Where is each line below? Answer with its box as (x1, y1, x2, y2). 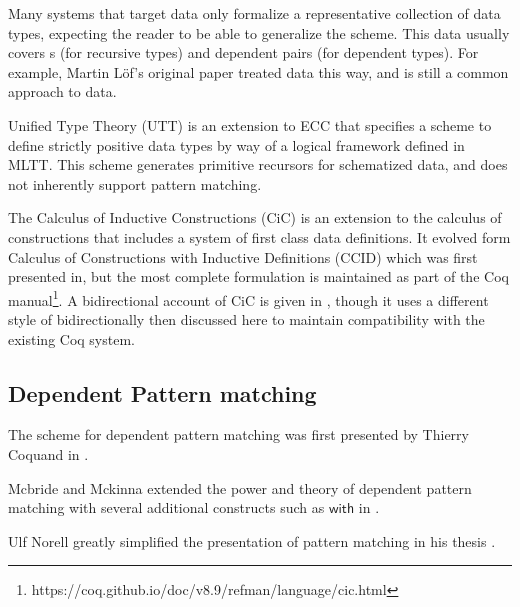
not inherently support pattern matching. (8, 173, 262, 194)
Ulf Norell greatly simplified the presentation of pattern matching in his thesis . (8, 530, 496, 551)
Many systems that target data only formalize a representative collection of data (8, 3, 501, 23)
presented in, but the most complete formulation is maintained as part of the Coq (8, 266, 509, 287)
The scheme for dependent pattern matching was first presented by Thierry (8, 424, 469, 445)
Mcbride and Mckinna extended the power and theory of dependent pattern (8, 477, 472, 498)
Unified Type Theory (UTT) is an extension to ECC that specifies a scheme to (8, 114, 492, 135)
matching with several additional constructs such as (8, 497, 325, 518)
